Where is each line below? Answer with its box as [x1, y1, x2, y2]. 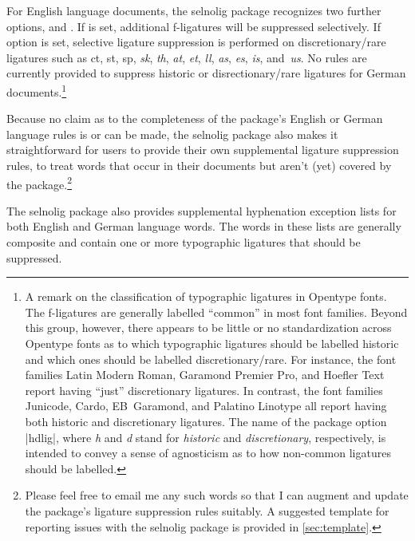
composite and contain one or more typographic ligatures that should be [6, 234, 361, 251]
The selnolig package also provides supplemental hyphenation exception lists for [6, 202, 397, 219]
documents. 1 [6, 81, 67, 100]
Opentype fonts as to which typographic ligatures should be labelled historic [25, 335, 399, 351]
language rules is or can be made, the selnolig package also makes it [6, 125, 338, 142]
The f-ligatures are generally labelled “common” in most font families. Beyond [25, 303, 408, 320]
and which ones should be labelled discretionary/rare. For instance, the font [25, 350, 397, 367]
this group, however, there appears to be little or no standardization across [25, 319, 392, 336]
